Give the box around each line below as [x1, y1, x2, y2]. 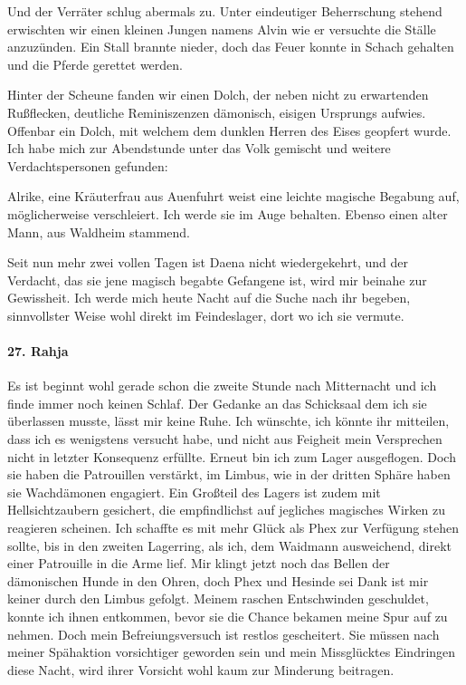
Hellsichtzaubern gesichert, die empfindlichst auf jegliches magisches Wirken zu [7, 500, 445, 519]
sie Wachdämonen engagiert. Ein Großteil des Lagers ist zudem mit [7, 482, 381, 501]
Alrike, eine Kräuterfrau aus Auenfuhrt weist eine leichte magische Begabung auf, [7, 187, 460, 206]
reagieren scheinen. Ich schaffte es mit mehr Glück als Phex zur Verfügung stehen [7, 518, 459, 537]
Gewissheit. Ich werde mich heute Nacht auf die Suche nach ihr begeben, [7, 288, 411, 307]
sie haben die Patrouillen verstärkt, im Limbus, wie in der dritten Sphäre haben [7, 465, 451, 484]
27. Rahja [7, 342, 69, 361]
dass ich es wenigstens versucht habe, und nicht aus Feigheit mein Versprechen [7, 429, 442, 449]
